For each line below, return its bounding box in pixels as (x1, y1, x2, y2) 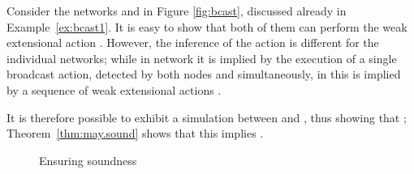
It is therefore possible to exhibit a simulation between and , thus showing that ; (6, 108, 407, 125)
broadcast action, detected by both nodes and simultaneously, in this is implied (6, 66, 401, 83)
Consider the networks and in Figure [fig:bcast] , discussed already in (6, 2, 347, 19)
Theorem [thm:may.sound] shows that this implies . (6, 125, 264, 142)
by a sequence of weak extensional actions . (6, 81, 222, 98)
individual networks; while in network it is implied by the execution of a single (6, 49, 397, 66)
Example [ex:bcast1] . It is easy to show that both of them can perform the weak (6, 18, 408, 35)
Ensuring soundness (39, 151, 137, 168)
